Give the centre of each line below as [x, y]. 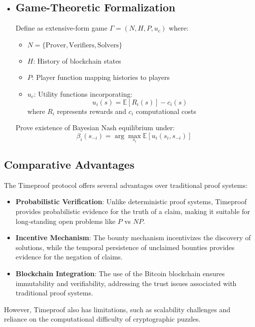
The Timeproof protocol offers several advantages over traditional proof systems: [126, 185]
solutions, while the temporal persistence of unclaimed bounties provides [125, 247]
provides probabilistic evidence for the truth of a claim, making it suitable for [133, 211]
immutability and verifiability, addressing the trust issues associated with [126, 283]
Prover [56, 45]
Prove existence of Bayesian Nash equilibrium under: [95, 127]
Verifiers [82, 45]
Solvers [108, 45]
